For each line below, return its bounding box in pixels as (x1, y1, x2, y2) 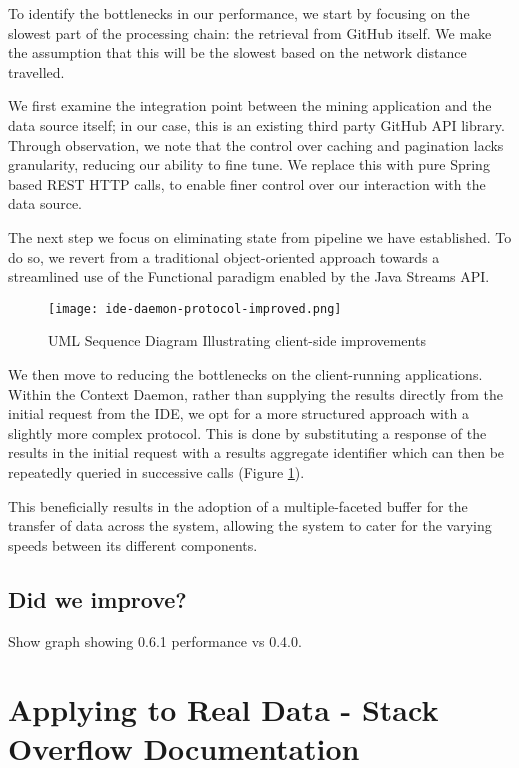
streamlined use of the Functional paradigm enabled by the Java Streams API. (8, 266, 490, 287)
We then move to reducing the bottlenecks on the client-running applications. (8, 363, 483, 384)
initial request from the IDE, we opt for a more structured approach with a (8, 403, 469, 424)
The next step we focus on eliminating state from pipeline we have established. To (8, 226, 512, 247)
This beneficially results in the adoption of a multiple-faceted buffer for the (8, 495, 468, 516)
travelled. (8, 61, 65, 82)
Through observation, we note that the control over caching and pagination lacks (8, 134, 504, 155)
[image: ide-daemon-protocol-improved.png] (48, 301, 342, 316)
